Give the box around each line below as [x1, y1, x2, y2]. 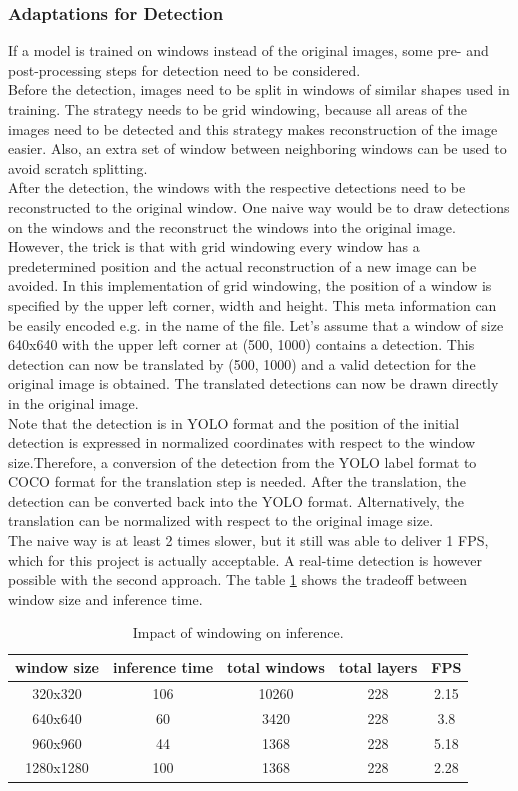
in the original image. [8, 392, 139, 413]
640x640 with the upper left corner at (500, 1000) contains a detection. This [8, 334, 475, 355]
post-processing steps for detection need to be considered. [8, 59, 361, 80]
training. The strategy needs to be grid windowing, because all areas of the [8, 99, 467, 119]
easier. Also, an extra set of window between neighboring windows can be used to [8, 138, 507, 159]
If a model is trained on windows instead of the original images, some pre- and [8, 40, 489, 61]
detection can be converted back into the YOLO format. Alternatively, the [8, 490, 465, 511]
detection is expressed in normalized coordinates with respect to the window [8, 432, 476, 453]
